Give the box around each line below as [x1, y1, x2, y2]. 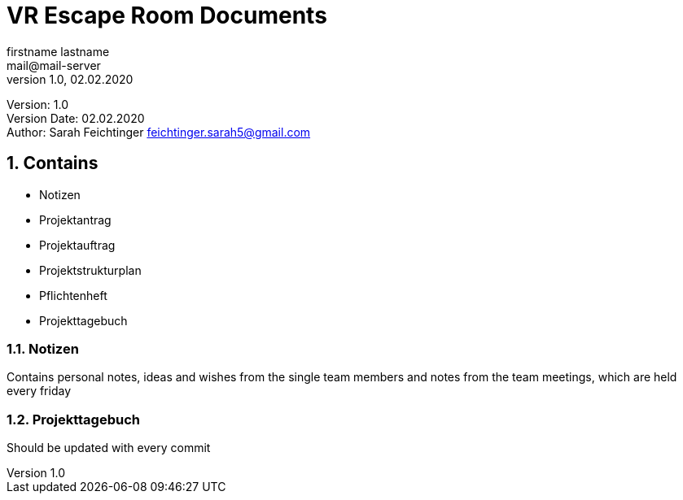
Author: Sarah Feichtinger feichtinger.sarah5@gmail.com [7, 124, 311, 139]
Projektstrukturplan [39, 263, 142, 277]
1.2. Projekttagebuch [7, 411, 140, 428]
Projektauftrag [39, 237, 116, 252]
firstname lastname [7, 44, 110, 59]
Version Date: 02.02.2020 [7, 111, 145, 125]
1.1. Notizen [7, 340, 79, 357]
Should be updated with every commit [7, 441, 211, 455]
